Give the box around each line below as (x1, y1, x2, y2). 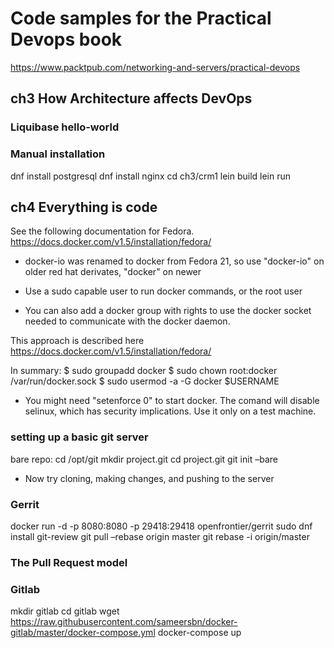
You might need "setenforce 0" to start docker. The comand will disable (24, 395, 320, 407)
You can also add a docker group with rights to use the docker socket (24, 305, 312, 317)
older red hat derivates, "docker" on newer (24, 266, 202, 278)
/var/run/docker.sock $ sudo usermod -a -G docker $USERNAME (10, 375, 280, 387)
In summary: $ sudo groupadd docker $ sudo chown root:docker (10, 365, 278, 377)
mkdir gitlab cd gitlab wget (10, 605, 120, 617)
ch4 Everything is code (10, 198, 158, 216)
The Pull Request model (10, 555, 128, 569)
